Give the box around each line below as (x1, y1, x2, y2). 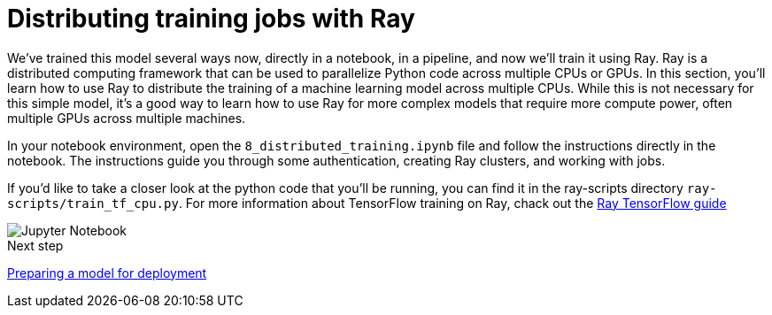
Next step (7, 237, 64, 253)
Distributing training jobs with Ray (7, 4, 415, 34)
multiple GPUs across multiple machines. (7, 110, 246, 126)
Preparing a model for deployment (7, 265, 207, 280)
